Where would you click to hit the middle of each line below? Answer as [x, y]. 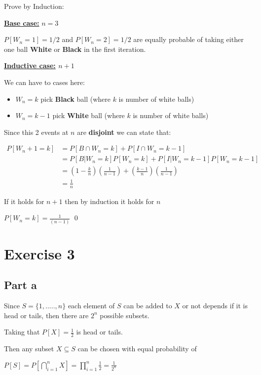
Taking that [22, 332]
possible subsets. [125, 315]
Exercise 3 [39, 253]
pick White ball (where [89, 115]
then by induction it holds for [110, 201]
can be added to [148, 306]
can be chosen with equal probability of [137, 349]
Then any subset [29, 349]
